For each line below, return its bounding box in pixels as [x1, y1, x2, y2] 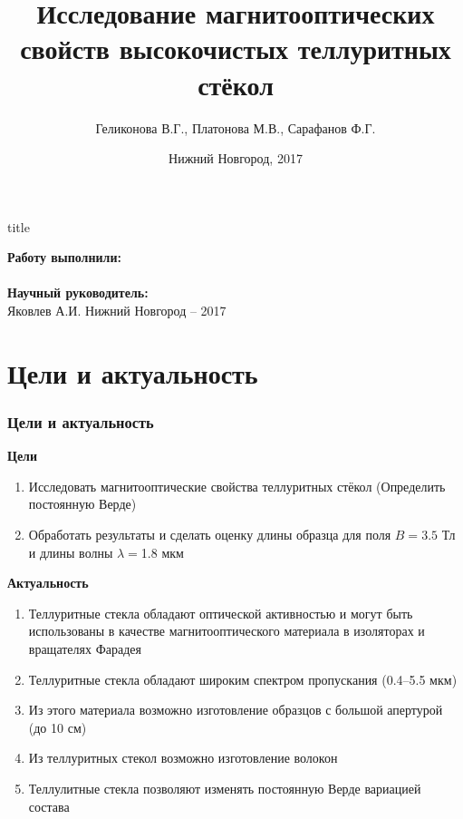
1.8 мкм [140, 542, 184, 561]
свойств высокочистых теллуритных [20, 30, 451, 67]
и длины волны [28, 542, 113, 561]
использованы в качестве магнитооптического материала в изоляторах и [28, 621, 425, 640]
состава [28, 796, 70, 815]
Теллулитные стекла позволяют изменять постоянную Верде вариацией [28, 778, 421, 797]
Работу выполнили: [7, 248, 121, 267]
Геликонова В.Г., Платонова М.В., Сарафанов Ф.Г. [95, 118, 376, 137]
